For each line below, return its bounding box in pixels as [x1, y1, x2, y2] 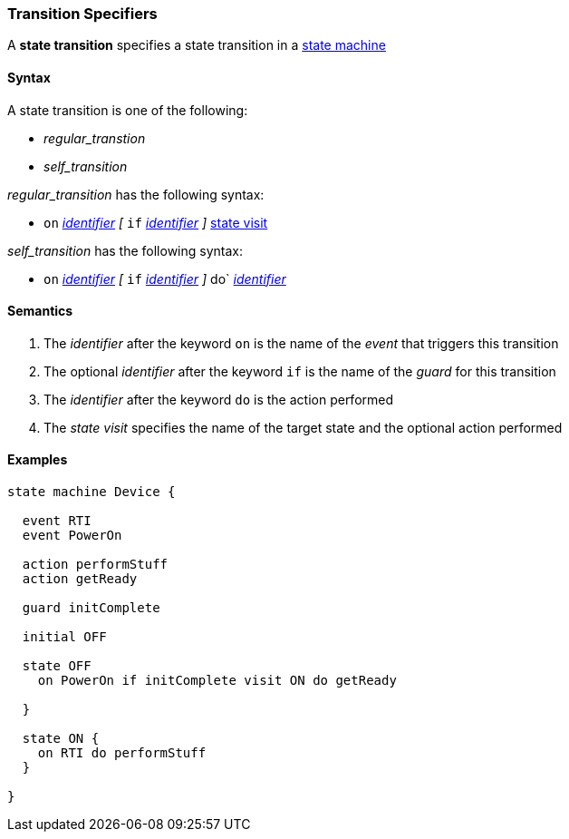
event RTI [22, 513, 92, 529]
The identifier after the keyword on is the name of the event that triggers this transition [43, 335, 559, 351]
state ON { [22, 731, 100, 746]
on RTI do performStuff [37, 746, 207, 761]
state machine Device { [7, 484, 176, 500]
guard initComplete [22, 600, 160, 616]
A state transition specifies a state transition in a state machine [7, 37, 386, 54]
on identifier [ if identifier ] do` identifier [43, 270, 286, 287]
